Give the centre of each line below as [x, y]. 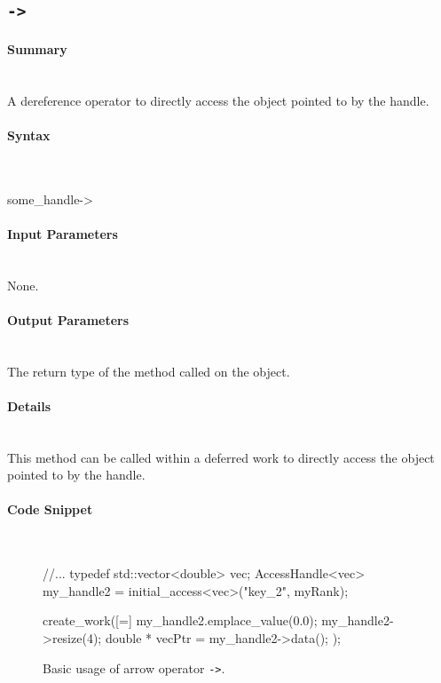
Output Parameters [68, 319]
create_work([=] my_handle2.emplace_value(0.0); [180, 620]
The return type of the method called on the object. [149, 371]
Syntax [29, 135]
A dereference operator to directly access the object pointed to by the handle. [218, 100]
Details [29, 405]
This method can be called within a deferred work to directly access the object [221, 457]
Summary [37, 48]
